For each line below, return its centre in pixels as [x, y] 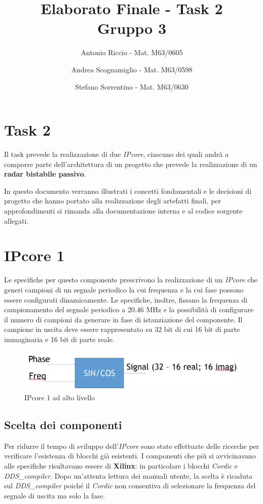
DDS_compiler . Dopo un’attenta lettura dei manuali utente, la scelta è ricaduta [128, 475]
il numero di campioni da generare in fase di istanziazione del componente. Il [123, 319]
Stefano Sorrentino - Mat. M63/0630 [132, 86]
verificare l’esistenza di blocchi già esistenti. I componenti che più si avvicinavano [130, 456]
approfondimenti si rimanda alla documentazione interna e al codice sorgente [123, 211]
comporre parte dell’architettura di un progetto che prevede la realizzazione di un [131, 164]
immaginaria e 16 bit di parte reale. [59, 339]
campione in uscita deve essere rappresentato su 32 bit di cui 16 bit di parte [122, 329]
